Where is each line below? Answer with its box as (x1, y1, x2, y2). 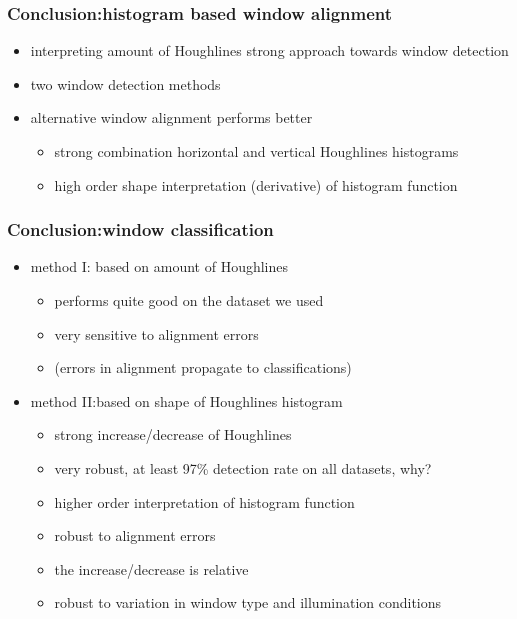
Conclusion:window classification (7, 217, 274, 242)
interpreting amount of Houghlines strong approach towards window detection (30, 40, 509, 61)
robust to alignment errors (54, 525, 216, 546)
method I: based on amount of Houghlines (30, 256, 289, 277)
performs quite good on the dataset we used (54, 290, 324, 310)
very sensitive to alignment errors (54, 323, 259, 344)
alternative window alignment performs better (30, 107, 313, 128)
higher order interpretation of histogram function (54, 491, 355, 512)
